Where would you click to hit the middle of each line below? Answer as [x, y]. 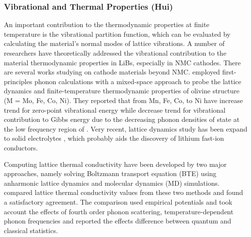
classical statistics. [31, 230]
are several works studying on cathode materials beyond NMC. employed [112, 72]
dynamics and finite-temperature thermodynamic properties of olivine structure [122, 91]
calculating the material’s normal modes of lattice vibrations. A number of [114, 43]
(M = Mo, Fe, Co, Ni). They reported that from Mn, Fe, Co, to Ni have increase [124, 100]
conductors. [21, 147]
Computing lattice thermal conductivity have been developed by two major [115, 164]
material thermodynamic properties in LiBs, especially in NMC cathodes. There [122, 62]
